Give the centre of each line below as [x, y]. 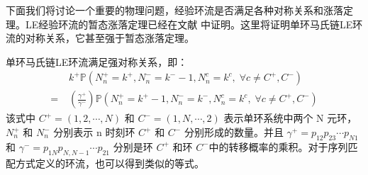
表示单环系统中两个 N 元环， [290, 118]
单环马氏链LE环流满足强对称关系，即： [97, 61]
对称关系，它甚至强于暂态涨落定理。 [110, 38]
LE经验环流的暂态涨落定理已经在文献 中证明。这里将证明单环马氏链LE [189, 24]
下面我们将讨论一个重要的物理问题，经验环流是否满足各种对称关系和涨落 [174, 10]
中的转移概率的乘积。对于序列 [278, 146]
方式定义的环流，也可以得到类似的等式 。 [110, 163]
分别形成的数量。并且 [234, 132]
